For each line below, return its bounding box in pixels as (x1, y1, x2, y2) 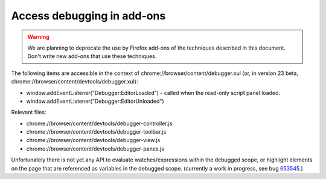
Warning (27, 33, 50, 41)
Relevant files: (11, 109, 46, 116)
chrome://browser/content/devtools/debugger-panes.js (26, 145, 164, 152)
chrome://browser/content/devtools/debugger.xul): (11, 78, 138, 85)
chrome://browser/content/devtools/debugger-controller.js (26, 120, 173, 127)
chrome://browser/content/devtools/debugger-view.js (26, 137, 161, 144)
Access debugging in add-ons (11, 9, 166, 22)
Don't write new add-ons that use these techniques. (27, 53, 157, 60)
